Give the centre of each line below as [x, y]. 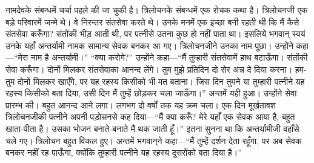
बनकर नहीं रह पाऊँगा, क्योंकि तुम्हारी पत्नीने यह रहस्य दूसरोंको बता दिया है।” [124, 152]
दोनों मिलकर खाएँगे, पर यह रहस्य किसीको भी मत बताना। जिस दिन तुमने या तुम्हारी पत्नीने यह [161, 81]
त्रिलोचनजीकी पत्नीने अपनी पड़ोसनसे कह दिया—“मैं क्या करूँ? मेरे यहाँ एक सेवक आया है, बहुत [150, 117]
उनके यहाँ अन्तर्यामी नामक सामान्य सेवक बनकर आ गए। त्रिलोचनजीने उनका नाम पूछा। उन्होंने [149, 45]
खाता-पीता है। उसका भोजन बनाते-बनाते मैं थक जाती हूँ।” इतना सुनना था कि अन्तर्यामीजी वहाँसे [152, 128]
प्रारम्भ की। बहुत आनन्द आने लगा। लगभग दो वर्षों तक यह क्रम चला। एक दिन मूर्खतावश [141, 105]
